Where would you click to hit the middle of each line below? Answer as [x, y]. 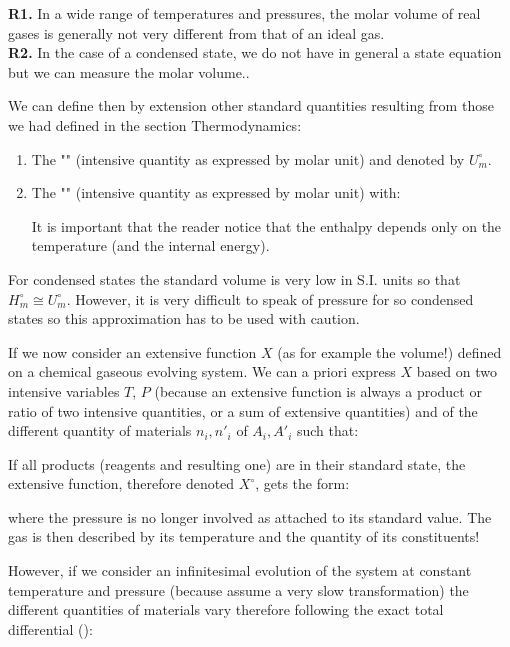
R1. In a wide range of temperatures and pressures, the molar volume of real [244, 13]
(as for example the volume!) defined [389, 351]
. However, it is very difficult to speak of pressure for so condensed [270, 298]
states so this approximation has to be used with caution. [184, 318]
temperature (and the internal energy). [150, 245]
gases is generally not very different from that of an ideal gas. [196, 32]
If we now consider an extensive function [132, 351]
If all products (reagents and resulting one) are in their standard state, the [237, 463]
